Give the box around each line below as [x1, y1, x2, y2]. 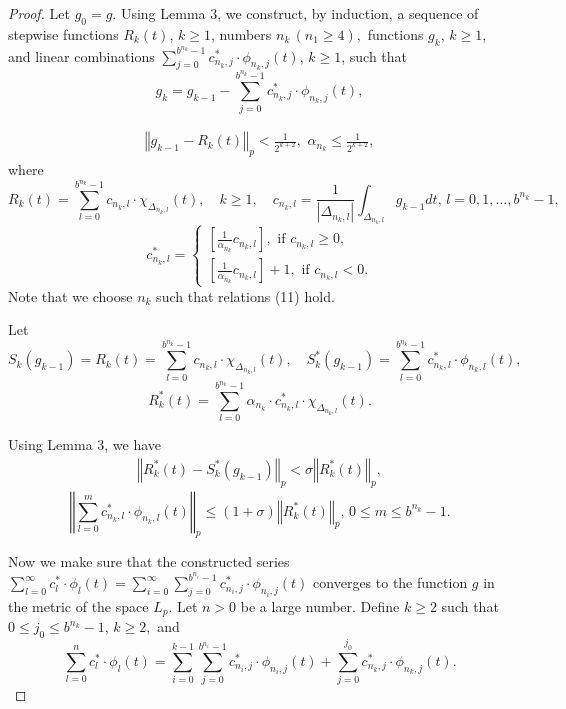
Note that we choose [8, 285, 133, 306]
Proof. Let [8, 3, 70, 23]
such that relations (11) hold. [156, 285, 335, 306]
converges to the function [313, 572, 468, 593]
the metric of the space [8, 595, 149, 616]
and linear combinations [8, 45, 155, 66]
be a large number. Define [240, 595, 400, 616]
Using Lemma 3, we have [8, 434, 162, 455]
